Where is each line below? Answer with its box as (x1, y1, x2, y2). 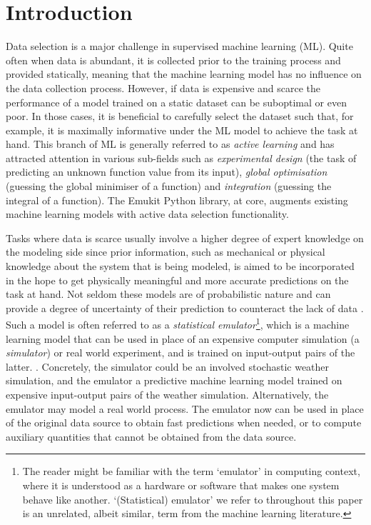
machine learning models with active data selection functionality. (6, 206, 289, 221)
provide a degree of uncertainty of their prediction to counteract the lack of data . (6, 300, 364, 315)
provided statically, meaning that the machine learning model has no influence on (6, 66, 362, 81)
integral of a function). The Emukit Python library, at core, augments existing (6, 192, 348, 207)
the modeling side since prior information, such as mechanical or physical (6, 244, 325, 259)
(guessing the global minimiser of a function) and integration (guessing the (6, 179, 332, 194)
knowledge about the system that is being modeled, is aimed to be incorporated (6, 259, 355, 274)
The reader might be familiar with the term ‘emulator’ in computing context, (22, 464, 360, 479)
